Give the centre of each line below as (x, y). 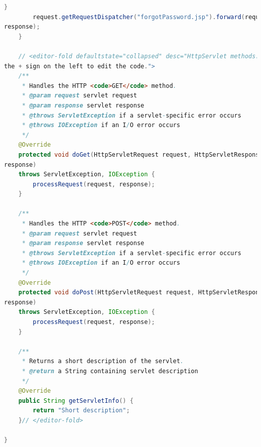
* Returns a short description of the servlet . (103, 361)
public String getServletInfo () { (76, 401)
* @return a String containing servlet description (110, 371)
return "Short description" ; (81, 411)
